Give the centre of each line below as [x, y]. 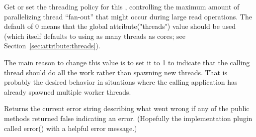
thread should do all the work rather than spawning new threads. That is [116, 72]
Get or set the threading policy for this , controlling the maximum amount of [122, 6]
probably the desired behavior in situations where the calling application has [121, 82]
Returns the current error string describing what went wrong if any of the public [127, 108]
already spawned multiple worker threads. [68, 91]
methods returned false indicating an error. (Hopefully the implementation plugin [128, 118]
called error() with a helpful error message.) [71, 128]
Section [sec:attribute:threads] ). [52, 46]
